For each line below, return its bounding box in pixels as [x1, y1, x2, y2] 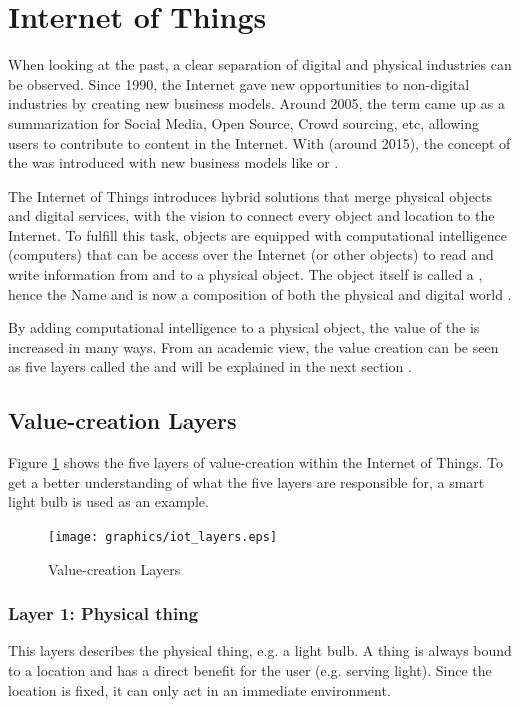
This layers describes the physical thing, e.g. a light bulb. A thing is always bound [8, 640, 512, 661]
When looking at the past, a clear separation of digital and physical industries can [8, 54, 512, 75]
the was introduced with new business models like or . [8, 152, 339, 173]
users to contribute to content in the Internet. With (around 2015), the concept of [8, 132, 511, 153]
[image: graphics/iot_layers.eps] [48, 530, 278, 545]
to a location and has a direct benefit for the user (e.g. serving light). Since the [8, 660, 492, 681]
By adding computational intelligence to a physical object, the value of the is [8, 317, 480, 338]
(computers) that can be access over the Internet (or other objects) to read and [8, 244, 494, 265]
